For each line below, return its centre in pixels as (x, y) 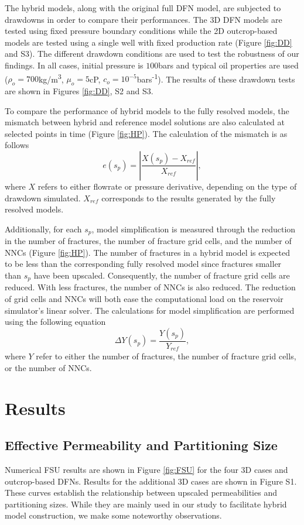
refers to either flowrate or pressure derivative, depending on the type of (167, 186)
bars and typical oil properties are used (228, 65)
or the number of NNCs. (48, 367)
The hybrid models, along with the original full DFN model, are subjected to (143, 8)
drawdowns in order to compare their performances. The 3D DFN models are (144, 19)
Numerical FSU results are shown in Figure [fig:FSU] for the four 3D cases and (146, 470)
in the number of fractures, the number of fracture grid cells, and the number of (148, 241)
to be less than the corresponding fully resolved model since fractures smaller (143, 264)
